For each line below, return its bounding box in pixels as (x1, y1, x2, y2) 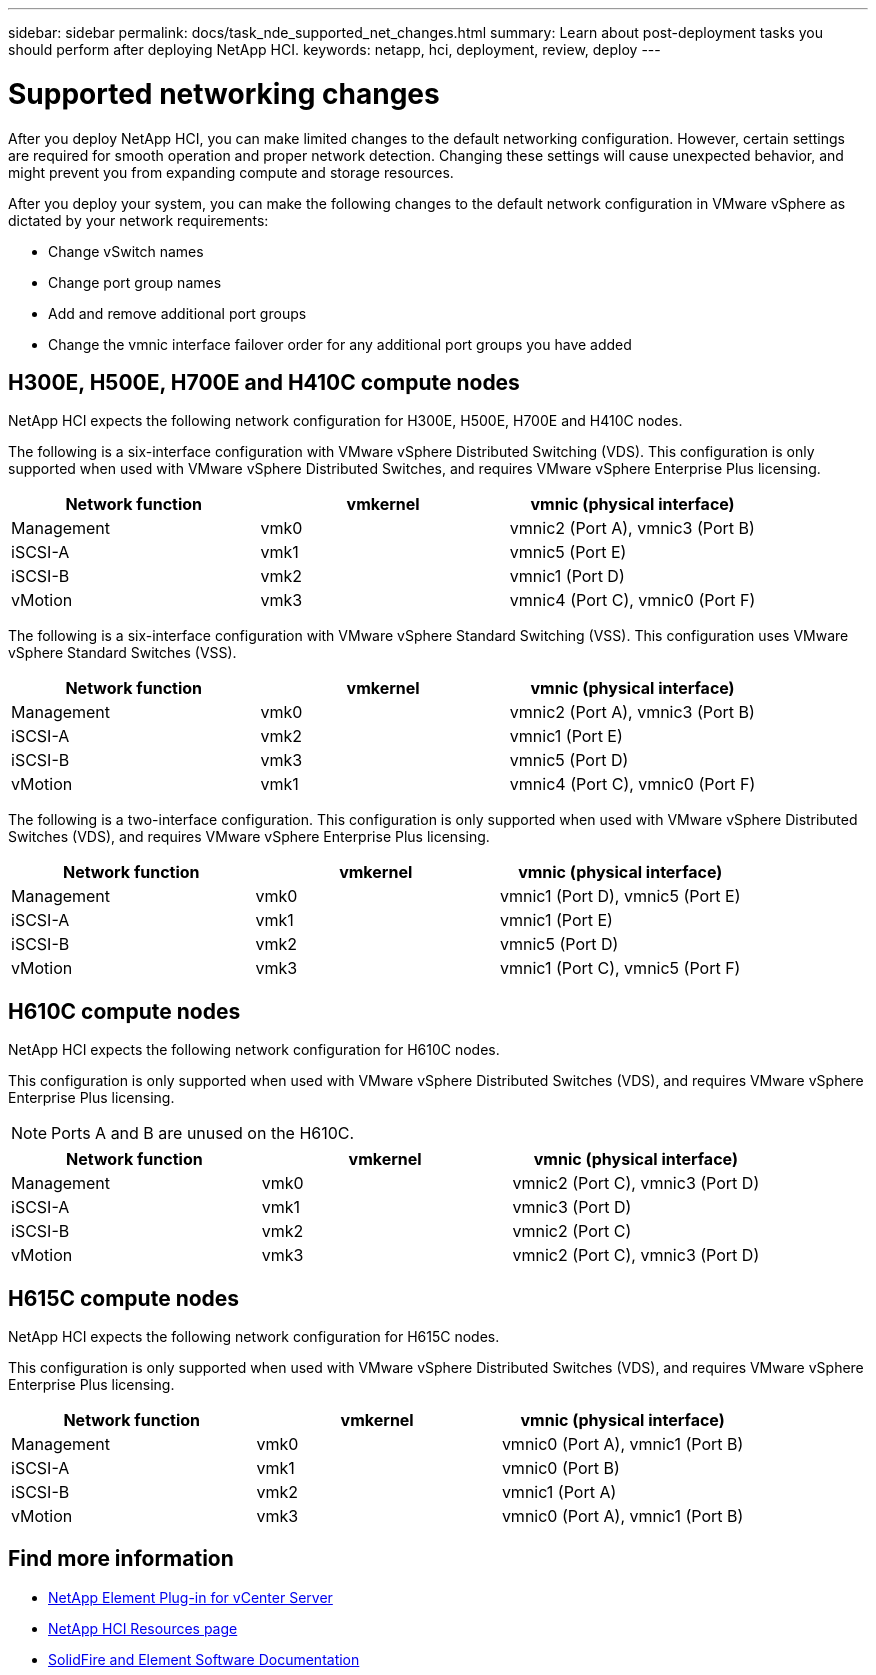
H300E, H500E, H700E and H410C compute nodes (8, 369, 520, 395)
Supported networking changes (8, 76, 440, 111)
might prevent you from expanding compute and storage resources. (8, 163, 454, 181)
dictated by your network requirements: (8, 211, 269, 229)
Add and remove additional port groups (48, 304, 307, 322)
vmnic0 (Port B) (501, 1458, 620, 1479)
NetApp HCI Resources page (48, 1619, 238, 1637)
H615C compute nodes (8, 1285, 240, 1311)
